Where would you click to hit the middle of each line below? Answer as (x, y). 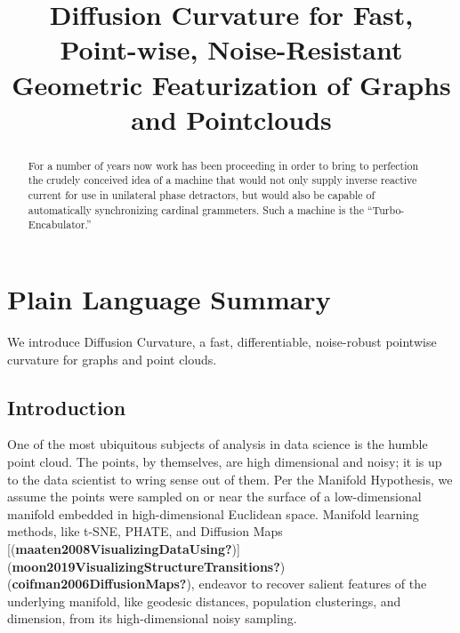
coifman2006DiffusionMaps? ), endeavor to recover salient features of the (219, 584)
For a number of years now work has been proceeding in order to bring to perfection (223, 165)
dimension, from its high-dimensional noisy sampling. (152, 618)
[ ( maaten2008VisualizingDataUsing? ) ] (124, 548)
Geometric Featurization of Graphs (231, 84)
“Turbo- (386, 209)
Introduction (67, 407)
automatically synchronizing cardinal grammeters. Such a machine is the (196, 209)
